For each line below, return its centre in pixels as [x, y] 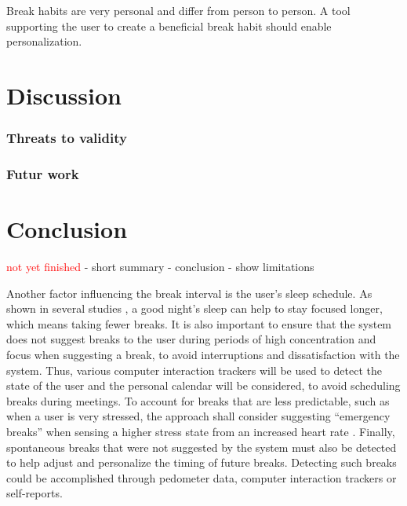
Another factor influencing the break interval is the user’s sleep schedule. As [189, 293]
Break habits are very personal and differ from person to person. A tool [178, 10]
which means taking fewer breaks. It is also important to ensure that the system [199, 323]
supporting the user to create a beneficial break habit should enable [169, 26]
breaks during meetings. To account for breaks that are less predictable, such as [198, 400]
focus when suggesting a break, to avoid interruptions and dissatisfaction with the [203, 354]
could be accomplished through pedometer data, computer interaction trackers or [202, 477]
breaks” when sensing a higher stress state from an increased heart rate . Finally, [201, 431]
